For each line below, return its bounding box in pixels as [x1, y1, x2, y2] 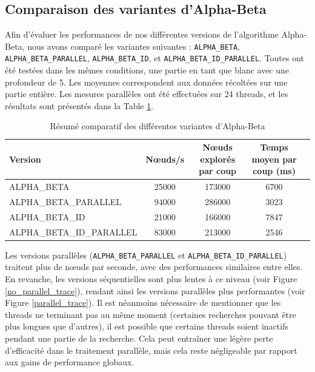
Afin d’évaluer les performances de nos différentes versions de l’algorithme [5, 28, 279, 41]
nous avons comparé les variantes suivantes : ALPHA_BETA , [27, 39, 240, 52]
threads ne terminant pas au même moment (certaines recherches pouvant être [5, 308, 296, 320]
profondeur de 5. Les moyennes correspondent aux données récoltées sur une [5, 75, 288, 88]
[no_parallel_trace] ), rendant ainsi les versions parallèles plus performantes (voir [5, 284, 305, 297]
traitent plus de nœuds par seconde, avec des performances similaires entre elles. [5, 260, 303, 273]
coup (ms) [253, 164, 296, 177]
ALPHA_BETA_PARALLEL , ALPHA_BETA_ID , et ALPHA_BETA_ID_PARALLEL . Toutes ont [5, 52, 305, 64]
